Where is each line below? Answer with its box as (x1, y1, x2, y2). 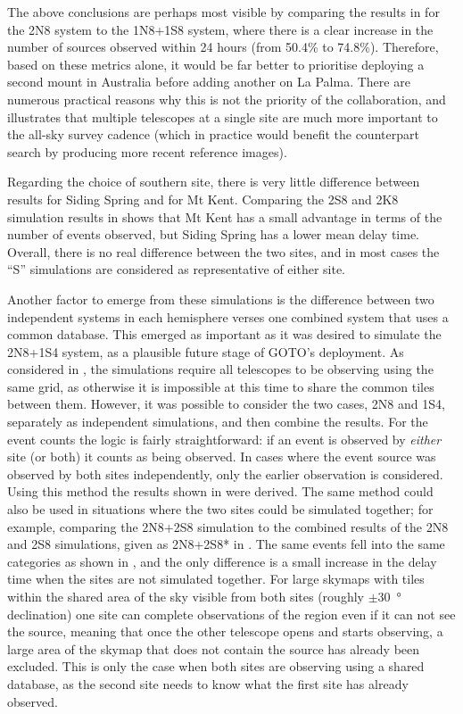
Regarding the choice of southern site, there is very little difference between (7, 172, 420, 191)
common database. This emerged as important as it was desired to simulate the (7, 325, 442, 344)
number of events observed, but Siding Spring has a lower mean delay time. (7, 225, 419, 244)
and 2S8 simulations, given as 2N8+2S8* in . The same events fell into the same (7, 535, 445, 553)
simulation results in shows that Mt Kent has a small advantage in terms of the (7, 207, 442, 226)
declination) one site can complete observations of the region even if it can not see (7, 604, 456, 623)
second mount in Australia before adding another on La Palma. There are (7, 72, 410, 91)
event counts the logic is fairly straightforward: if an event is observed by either (7, 429, 442, 448)
